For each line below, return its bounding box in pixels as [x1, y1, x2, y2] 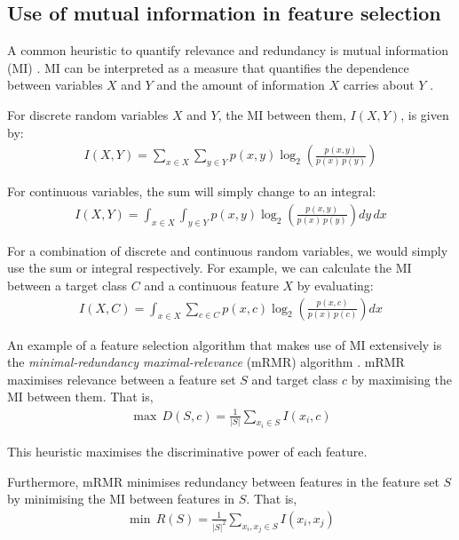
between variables [7, 75, 103, 94]
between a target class [7, 276, 128, 295]
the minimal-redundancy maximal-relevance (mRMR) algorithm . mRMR [7, 353, 405, 371]
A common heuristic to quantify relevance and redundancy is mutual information [7, 41, 448, 60]
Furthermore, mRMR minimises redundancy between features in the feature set [7, 472, 439, 490]
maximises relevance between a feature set [7, 369, 236, 388]
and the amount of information [156, 75, 325, 94]
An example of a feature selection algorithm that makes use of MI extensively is [7, 335, 442, 353]
